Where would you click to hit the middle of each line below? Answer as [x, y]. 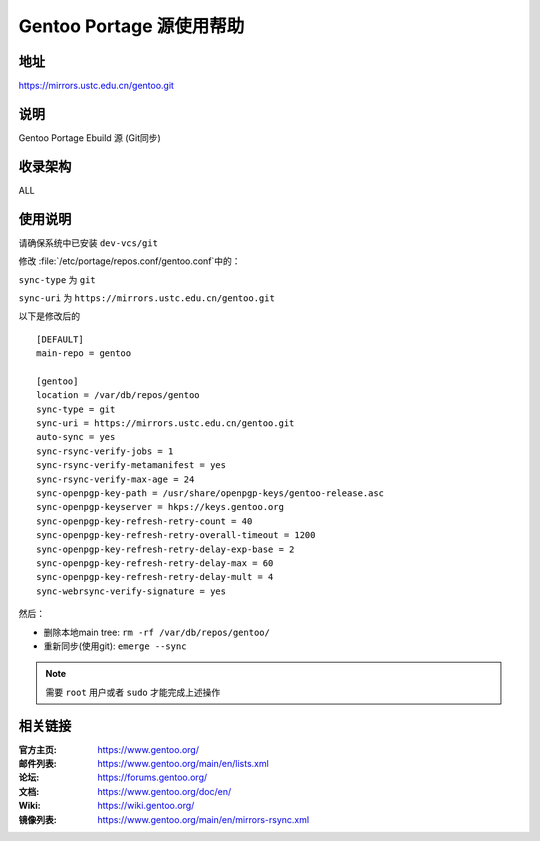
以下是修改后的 [49, 316]
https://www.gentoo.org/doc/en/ [164, 791]
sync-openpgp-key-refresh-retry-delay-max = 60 [155, 563]
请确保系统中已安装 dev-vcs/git [88, 242]
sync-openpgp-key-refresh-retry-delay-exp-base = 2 [165, 549]
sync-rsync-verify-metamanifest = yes [131, 465]
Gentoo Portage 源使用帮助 [131, 26]
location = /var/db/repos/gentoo [118, 395]
